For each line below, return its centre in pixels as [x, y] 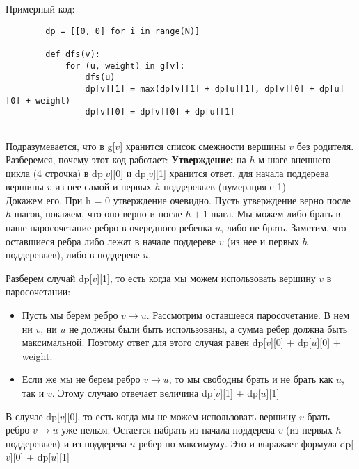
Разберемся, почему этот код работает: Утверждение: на [126, 159]
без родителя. [325, 146]
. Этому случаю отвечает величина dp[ [134, 393]
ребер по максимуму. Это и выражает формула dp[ [246, 443]
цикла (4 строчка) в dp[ [56, 173]
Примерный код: [40, 8]
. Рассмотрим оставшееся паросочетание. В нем [248, 315]
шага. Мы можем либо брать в [276, 214]
